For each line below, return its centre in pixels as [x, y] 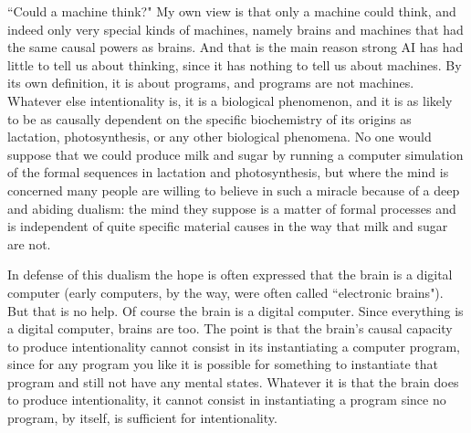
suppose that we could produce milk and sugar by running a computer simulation [235, 154]
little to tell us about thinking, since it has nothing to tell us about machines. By [235, 64]
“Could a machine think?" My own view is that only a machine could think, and [232, 11]
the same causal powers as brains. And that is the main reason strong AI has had [235, 47]
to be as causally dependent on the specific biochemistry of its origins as [209, 118]
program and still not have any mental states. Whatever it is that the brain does [233, 381]
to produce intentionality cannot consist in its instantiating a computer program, [234, 346]
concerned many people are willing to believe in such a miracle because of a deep [234, 190]
